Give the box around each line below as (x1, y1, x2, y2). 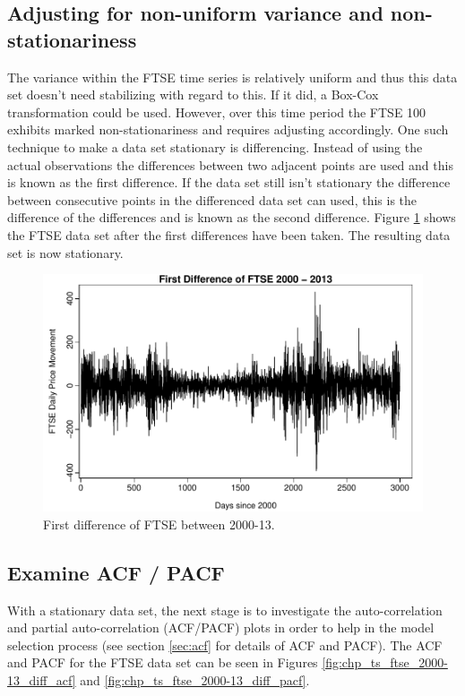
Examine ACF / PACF (7, 558, 225, 586)
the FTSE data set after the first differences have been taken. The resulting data (7, 225, 451, 244)
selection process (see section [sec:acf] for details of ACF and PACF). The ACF (7, 635, 443, 654)
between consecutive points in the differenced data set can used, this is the (7, 190, 418, 209)
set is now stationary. (7, 243, 124, 262)
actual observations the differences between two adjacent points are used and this (7, 155, 453, 174)
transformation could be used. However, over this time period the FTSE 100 (7, 102, 426, 121)
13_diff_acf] (7, 670, 76, 689)
